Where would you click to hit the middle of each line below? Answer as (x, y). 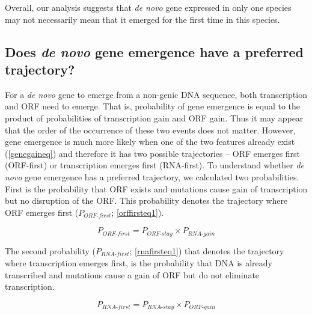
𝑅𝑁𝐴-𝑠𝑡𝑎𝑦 (161, 307)
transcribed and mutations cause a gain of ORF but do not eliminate (132, 274)
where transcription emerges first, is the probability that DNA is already (139, 263)
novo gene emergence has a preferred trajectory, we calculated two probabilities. (152, 176)
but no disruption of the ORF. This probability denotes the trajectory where (146, 200)
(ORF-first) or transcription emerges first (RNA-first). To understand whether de (155, 165)
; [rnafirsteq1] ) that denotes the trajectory (207, 250)
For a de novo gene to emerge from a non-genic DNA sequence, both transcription (156, 94)
